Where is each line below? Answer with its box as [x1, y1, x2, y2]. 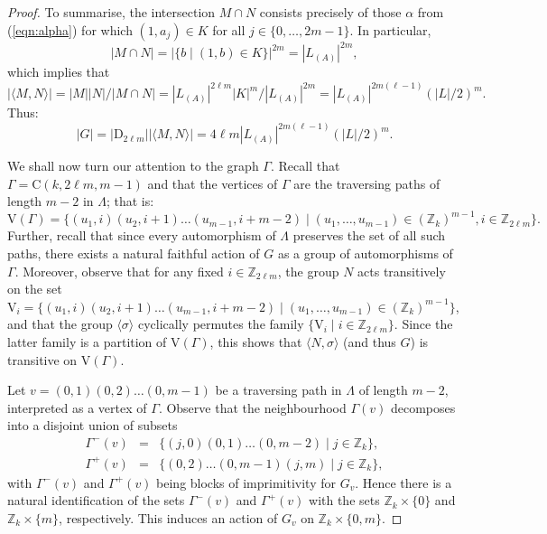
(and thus [343, 333, 396, 351]
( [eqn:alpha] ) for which [7, 20, 133, 39]
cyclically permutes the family [137, 314, 304, 333]
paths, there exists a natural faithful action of [7, 244, 260, 263]
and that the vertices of [147, 173, 278, 192]
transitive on [7, 350, 78, 369]
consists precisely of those [259, 3, 402, 21]
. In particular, [349, 20, 431, 39]
